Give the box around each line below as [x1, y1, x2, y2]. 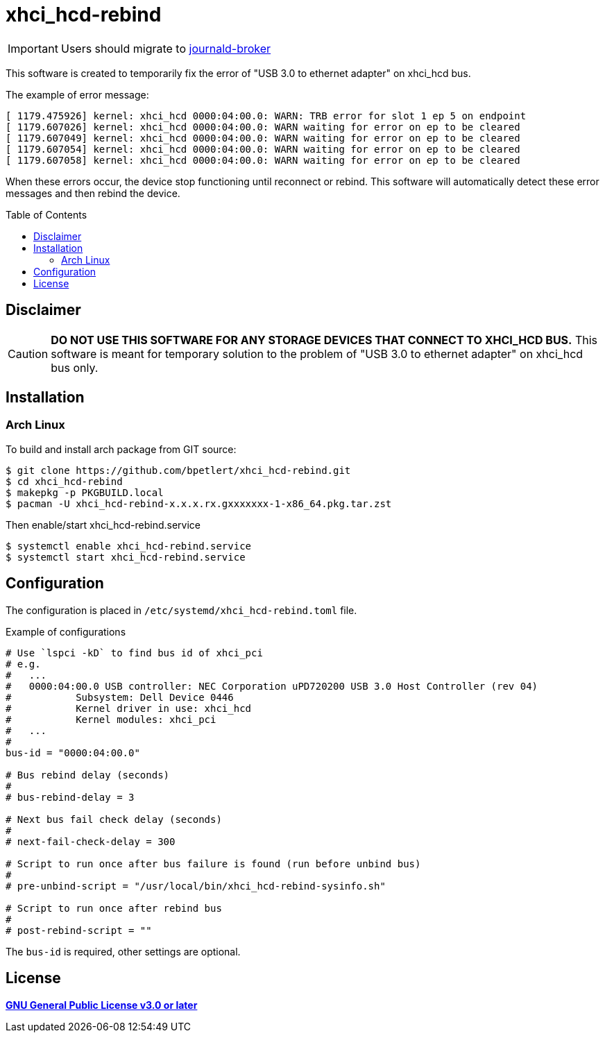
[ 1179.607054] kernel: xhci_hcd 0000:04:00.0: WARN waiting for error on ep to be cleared [6, 143, 520, 155]
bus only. [51, 360, 99, 375]
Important [8, 41, 58, 56]
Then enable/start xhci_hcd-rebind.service [6, 518, 201, 531]
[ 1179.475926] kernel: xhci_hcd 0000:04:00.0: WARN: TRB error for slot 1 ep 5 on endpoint [6, 110, 527, 121]
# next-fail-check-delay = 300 [6, 835, 176, 847]
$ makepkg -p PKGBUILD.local [6, 486, 164, 498]
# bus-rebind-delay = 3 [6, 791, 135, 803]
